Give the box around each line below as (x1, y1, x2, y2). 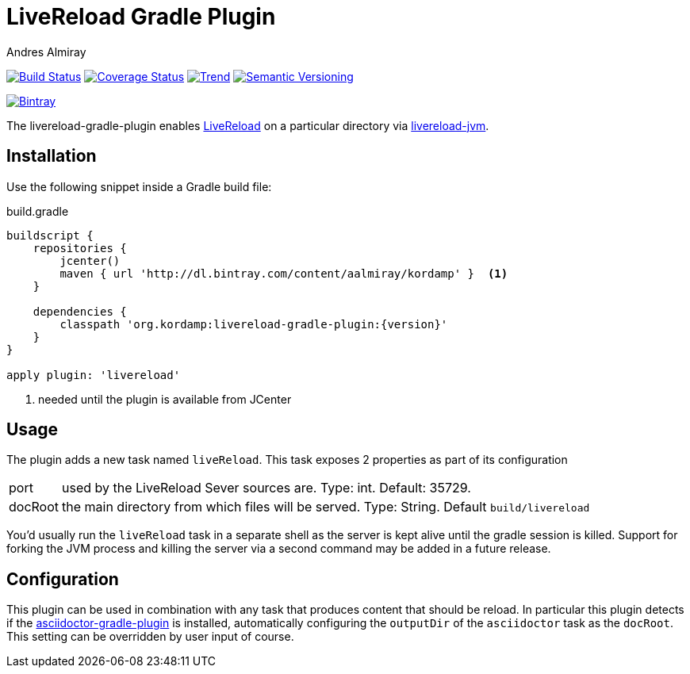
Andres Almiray (6, 44, 86, 59)
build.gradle (6, 204, 69, 218)
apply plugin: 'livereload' (6, 368, 181, 381)
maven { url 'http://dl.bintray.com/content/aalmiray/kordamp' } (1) (59, 266, 508, 280)
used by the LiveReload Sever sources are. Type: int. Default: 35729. (62, 480, 471, 496)
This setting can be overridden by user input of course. (6, 630, 294, 644)
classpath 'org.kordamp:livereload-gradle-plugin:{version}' (59, 317, 448, 331)
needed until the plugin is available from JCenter (38, 392, 292, 406)
